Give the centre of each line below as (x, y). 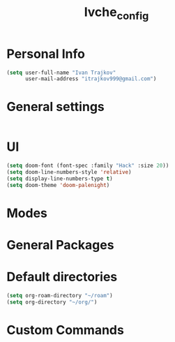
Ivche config (116, 13)
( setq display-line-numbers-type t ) (60, 179)
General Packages (60, 245)
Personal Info (46, 54)
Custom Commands (66, 330)
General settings (56, 107)
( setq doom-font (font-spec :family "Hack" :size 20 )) (88, 166)
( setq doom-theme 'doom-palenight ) (58, 185)
